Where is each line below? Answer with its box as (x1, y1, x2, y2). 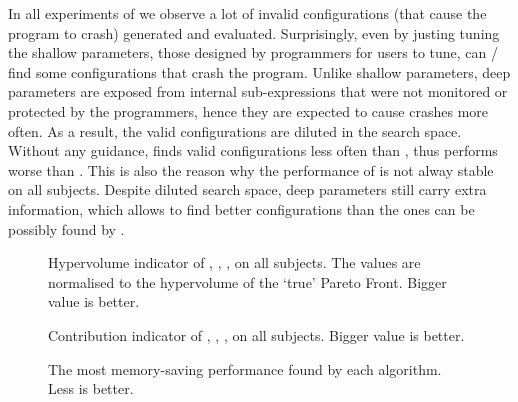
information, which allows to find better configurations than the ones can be (8, 198, 475, 219)
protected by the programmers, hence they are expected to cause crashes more (8, 100, 489, 121)
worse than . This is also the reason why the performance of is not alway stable (8, 159, 494, 180)
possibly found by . (8, 218, 125, 239)
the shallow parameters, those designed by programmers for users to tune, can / (8, 42, 498, 63)
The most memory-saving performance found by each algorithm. (48, 358, 442, 379)
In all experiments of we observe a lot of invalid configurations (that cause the (8, 3, 487, 23)
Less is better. (48, 378, 134, 399)
